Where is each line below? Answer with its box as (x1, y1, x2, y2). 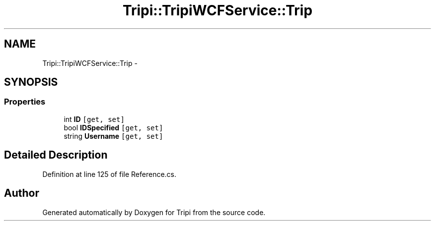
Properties (4, 97, 46, 107)
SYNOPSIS (4, 76, 58, 89)
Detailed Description (4, 149, 108, 162)
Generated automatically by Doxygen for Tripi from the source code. (42, 208, 266, 217)
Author (4, 187, 39, 200)
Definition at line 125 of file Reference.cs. (42, 169, 177, 178)
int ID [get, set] (64, 114, 125, 123)
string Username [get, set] (64, 131, 163, 140)
